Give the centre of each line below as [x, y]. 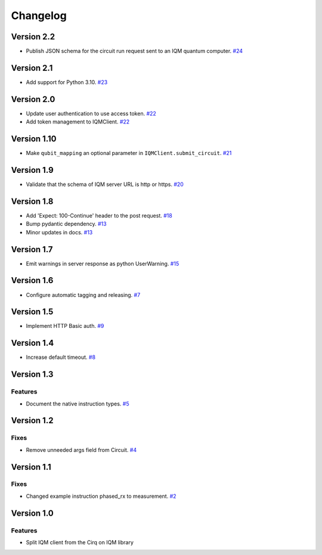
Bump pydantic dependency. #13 [66, 224]
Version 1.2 [32, 421]
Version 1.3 [32, 375]
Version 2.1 [32, 68]
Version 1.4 [32, 343]
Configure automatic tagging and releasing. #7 [83, 294]
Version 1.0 [32, 513]
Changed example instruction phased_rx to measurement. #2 [101, 496]
